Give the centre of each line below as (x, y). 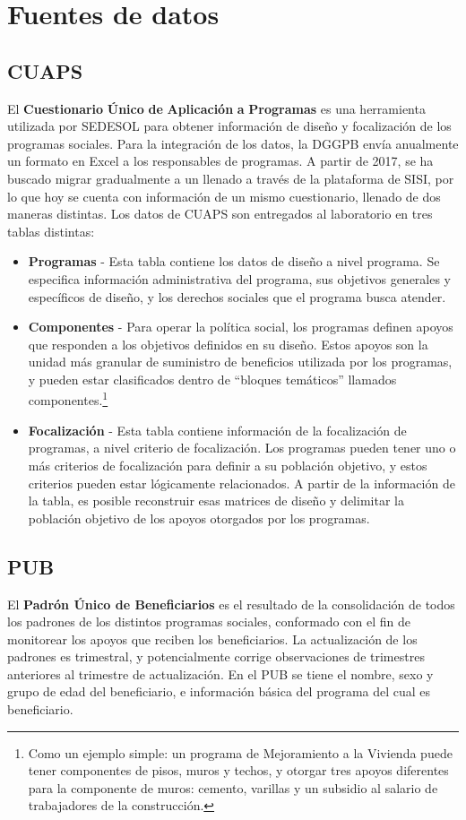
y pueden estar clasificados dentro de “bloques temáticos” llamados (212, 379)
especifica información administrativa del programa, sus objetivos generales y (240, 278)
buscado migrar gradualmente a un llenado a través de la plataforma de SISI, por (231, 178)
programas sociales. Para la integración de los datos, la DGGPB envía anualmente (233, 143)
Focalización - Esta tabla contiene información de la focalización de (217, 430)
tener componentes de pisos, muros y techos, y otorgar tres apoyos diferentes (238, 770)
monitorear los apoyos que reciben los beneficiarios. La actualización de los (212, 639)
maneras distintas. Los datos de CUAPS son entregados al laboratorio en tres (220, 214)
